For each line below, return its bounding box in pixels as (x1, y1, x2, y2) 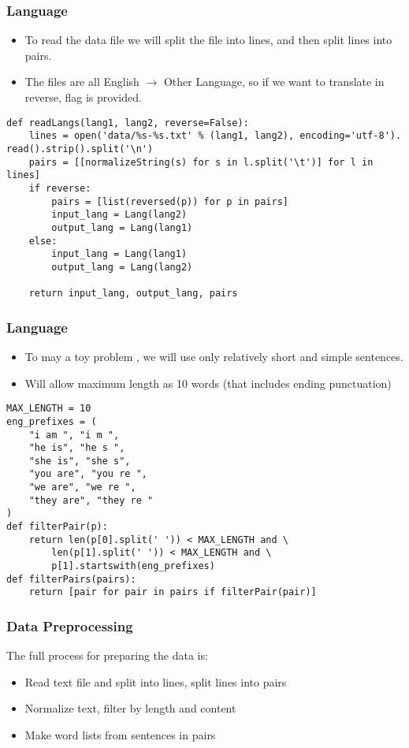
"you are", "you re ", (28, 468, 147, 480)
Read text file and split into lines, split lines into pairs (24, 673, 287, 690)
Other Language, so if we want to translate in (163, 73, 385, 90)
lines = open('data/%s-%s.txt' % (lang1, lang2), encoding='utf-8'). (28, 130, 402, 142)
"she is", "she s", (28, 455, 131, 467)
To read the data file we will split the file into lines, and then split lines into (24, 32, 392, 48)
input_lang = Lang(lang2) (51, 209, 188, 221)
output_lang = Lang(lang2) (51, 261, 193, 273)
